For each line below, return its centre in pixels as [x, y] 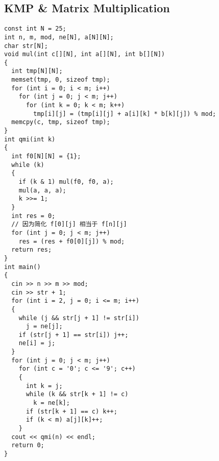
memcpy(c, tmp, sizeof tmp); [61, 122]
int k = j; [44, 386]
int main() [22, 267]
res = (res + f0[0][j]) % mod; [72, 241]
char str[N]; [26, 46]
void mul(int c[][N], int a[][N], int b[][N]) [84, 54]
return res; [32, 250]
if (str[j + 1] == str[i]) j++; [74, 335]
